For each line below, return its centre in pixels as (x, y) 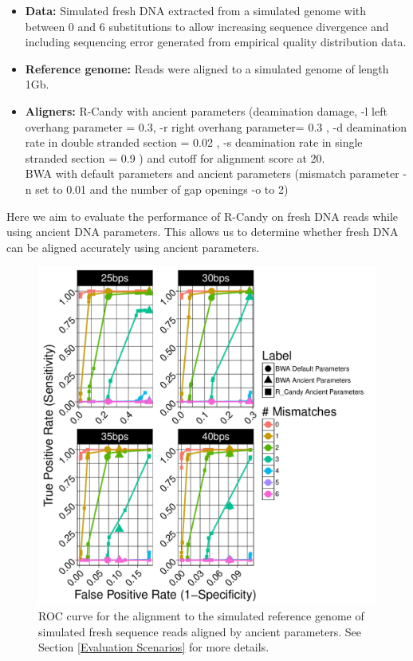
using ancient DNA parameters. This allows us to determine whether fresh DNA (203, 232)
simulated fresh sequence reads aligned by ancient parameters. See (200, 631)
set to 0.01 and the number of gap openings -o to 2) (162, 189)
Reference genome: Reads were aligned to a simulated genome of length (207, 68)
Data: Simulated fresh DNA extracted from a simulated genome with (196, 10)
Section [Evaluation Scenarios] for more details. (154, 647)
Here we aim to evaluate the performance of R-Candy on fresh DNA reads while (203, 216)
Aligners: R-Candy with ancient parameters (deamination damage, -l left (206, 110)
